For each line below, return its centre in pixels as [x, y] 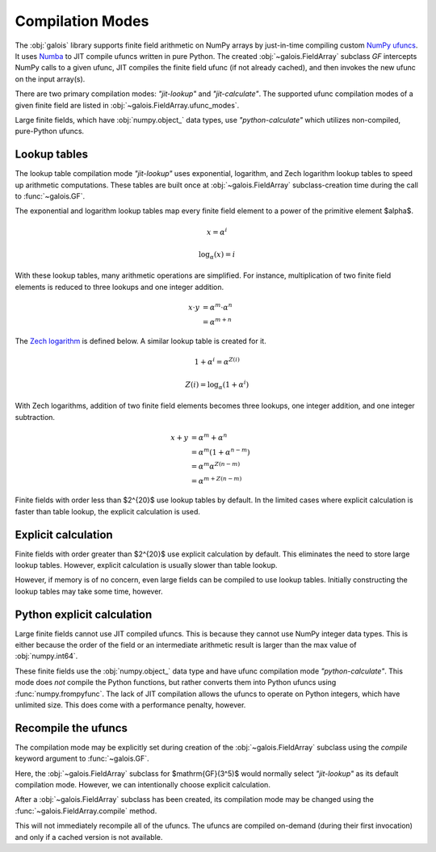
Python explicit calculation [84, 614]
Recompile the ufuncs [71, 728]
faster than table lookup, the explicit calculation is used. [108, 511]
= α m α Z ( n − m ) [216, 466]
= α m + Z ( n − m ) [216, 480]
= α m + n [217, 321]
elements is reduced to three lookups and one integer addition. [119, 287]
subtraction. [35, 417]
